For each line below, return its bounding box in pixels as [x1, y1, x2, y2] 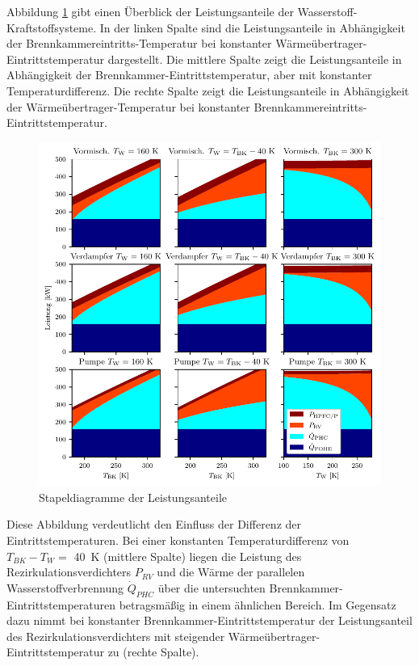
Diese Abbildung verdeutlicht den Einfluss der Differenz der [6, 516, 301, 533]
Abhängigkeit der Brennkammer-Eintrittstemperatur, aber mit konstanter [6, 66, 372, 83]
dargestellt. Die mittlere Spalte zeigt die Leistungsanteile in [107, 50, 402, 67]
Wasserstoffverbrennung [6, 579, 124, 596]
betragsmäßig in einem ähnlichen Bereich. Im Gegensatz [119, 596, 396, 613]
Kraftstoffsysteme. [6, 19, 97, 36]
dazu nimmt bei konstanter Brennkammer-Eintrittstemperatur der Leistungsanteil [6, 612, 413, 629]
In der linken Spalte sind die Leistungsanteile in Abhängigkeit [99, 19, 405, 36]
